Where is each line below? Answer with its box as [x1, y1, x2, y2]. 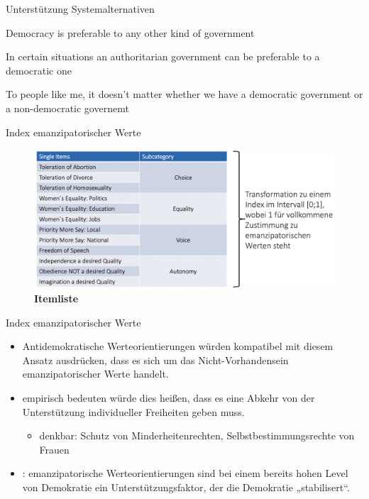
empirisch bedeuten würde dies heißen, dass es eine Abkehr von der [22, 390, 315, 405]
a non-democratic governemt [6, 100, 129, 115]
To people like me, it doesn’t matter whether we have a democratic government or [6, 87, 363, 102]
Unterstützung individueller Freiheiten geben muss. [22, 404, 245, 419]
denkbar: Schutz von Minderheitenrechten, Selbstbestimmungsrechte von [39, 428, 355, 443]
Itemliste [34, 291, 79, 306]
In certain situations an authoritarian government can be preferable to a [6, 49, 320, 64]
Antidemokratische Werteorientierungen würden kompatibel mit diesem [22, 339, 334, 353]
